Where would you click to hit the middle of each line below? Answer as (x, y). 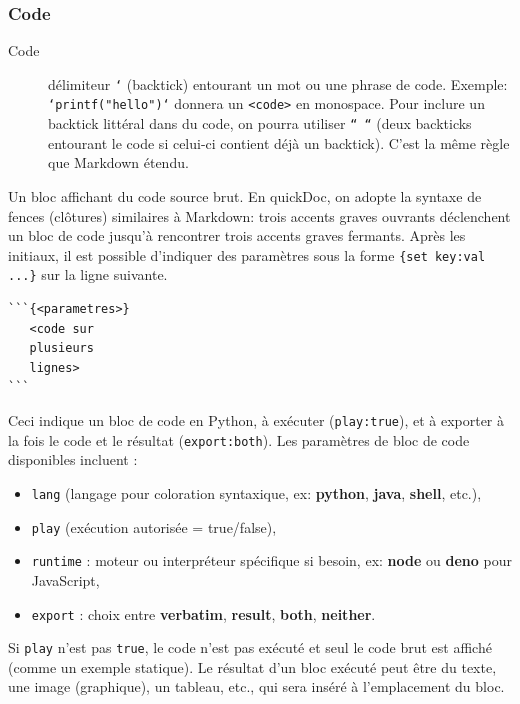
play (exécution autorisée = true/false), (154, 526)
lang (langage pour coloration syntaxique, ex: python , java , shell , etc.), (256, 492)
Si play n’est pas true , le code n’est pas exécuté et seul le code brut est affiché (250, 647)
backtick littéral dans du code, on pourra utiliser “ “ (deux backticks (260, 123)
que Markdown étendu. (118, 162)
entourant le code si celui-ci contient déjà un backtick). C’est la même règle (279, 142)
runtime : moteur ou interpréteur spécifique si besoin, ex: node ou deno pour (271, 560)
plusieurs (61, 348)
